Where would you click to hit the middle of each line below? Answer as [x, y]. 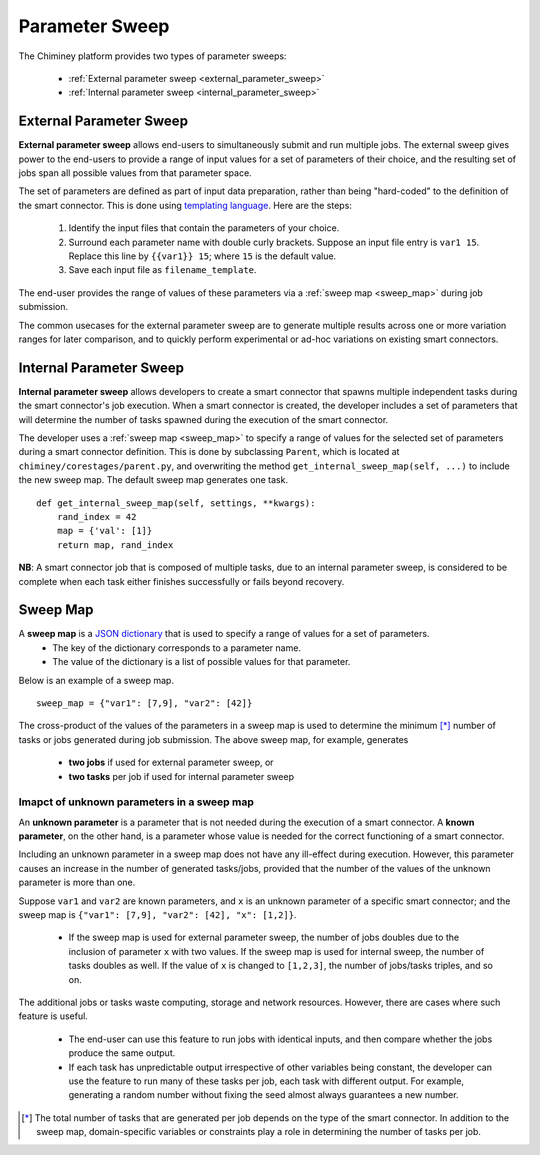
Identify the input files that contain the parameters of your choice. [204, 228]
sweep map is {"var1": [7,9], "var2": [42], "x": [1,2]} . [157, 915]
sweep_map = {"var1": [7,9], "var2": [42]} [144, 703]
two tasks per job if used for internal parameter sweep [181, 776]
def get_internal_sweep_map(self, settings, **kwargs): [176, 503]
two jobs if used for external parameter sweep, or [171, 762]
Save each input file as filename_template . [162, 270]
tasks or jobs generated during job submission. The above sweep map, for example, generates [213, 739]
